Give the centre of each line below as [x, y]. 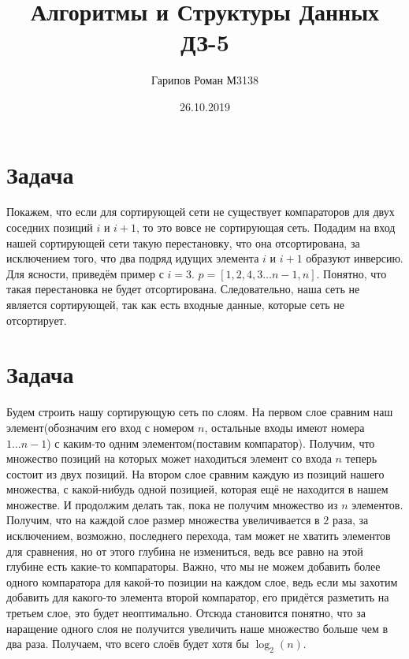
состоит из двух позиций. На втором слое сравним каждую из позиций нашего [195, 473]
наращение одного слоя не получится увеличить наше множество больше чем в [197, 628]
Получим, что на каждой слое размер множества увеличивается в [163, 520]
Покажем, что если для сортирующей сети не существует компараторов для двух [201, 212]
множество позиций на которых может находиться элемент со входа [169, 458]
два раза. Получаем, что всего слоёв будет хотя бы [128, 644]
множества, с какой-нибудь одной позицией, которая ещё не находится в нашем [197, 489]
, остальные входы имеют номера [284, 427]
